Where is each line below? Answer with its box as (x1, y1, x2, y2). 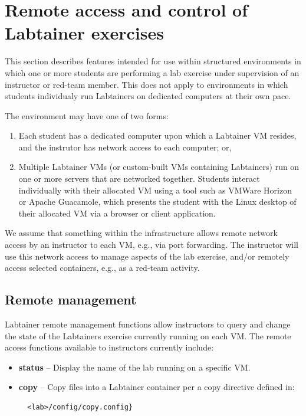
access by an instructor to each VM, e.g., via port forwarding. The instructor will (5, 238, 298, 251)
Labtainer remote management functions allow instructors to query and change (5, 318, 291, 330)
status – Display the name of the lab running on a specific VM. (18, 361, 251, 373)
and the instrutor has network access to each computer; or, (18, 140, 232, 153)
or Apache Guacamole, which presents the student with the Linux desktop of (18, 195, 297, 208)
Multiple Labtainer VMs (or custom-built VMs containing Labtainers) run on (18, 160, 300, 173)
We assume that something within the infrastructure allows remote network (5, 227, 278, 239)
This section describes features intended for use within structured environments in (5, 55, 301, 67)
